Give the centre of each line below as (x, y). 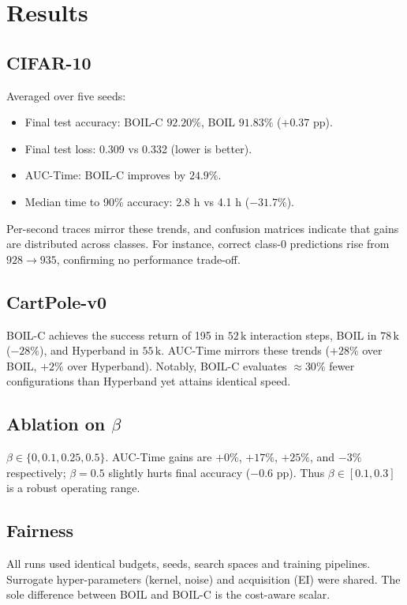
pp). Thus (301, 472)
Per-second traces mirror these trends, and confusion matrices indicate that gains (203, 228)
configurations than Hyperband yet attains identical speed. (149, 381)
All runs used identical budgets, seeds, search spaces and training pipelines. (189, 564)
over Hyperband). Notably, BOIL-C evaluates (177, 365)
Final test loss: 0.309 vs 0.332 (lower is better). (138, 148)
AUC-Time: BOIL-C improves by (105, 175)
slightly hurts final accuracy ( (179, 472)
